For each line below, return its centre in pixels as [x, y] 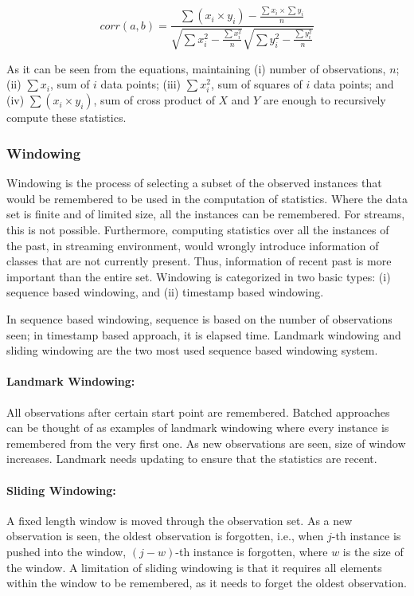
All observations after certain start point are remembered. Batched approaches [198, 412]
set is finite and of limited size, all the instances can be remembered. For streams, [206, 214]
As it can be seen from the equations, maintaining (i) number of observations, [196, 68]
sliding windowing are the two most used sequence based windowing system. [192, 350]
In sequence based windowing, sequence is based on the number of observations [199, 319]
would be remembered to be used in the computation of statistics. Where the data [207, 198]
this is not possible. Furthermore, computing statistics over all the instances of [198, 230]
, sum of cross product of [154, 100]
